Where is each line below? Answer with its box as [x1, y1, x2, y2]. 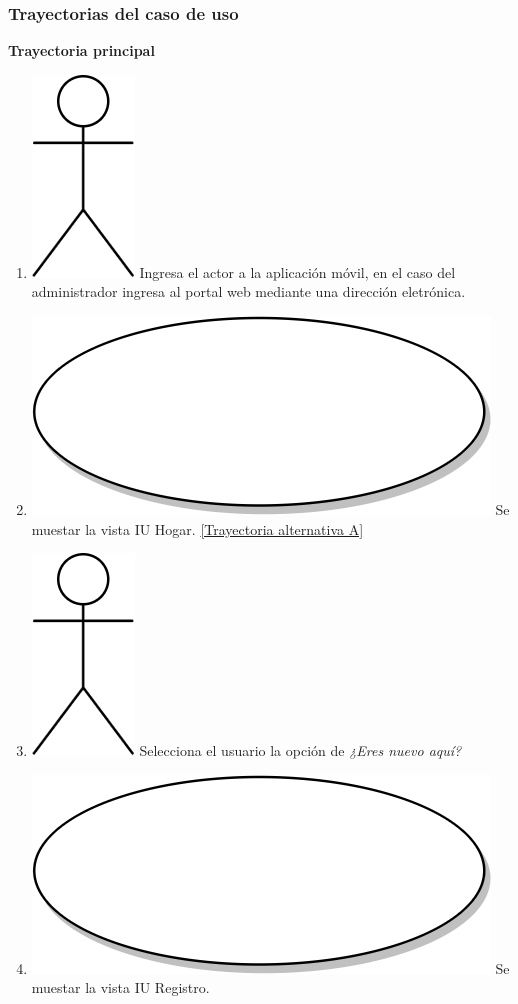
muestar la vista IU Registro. [31, 977, 210, 998]
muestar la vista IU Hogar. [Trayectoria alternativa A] [31, 518, 364, 539]
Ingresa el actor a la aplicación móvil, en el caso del [139, 261, 456, 282]
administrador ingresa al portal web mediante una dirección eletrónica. [31, 281, 466, 302]
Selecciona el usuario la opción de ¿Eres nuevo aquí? [139, 740, 462, 761]
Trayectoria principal [8, 40, 155, 61]
